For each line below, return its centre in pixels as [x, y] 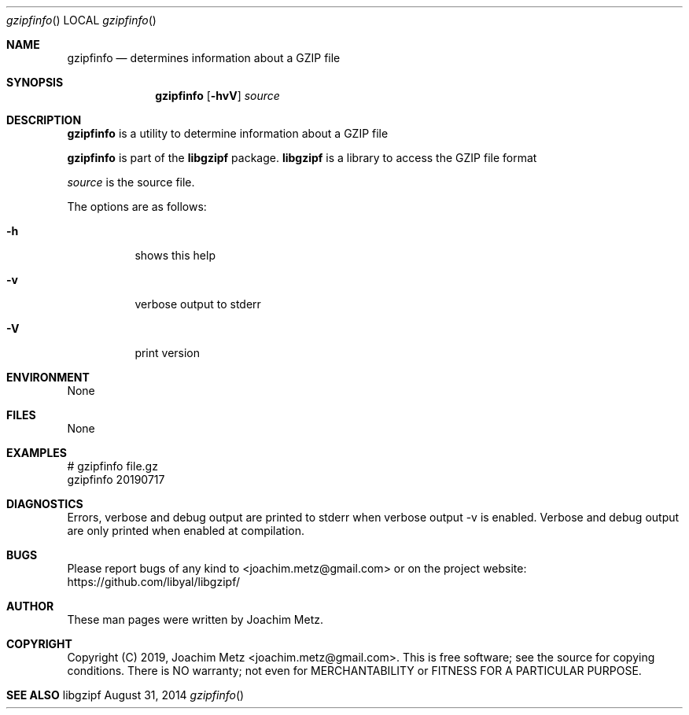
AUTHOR [30, 606]
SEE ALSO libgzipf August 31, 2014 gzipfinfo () [125, 695]
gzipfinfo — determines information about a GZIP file [204, 58]
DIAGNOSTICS [45, 504]
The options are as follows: [137, 206]
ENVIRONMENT [48, 377]
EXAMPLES [37, 453]
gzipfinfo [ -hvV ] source [217, 96]
